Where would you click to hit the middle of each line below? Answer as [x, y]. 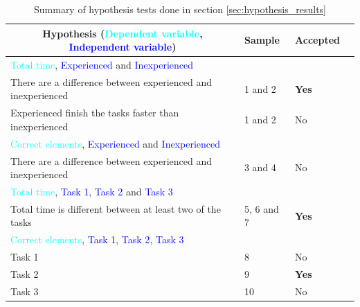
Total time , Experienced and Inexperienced [102, 65]
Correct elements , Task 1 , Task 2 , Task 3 [97, 239]
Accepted [317, 40]
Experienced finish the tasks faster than [95, 113]
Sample [262, 40]
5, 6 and [261, 208]
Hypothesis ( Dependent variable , [123, 33]
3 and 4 [260, 167]
